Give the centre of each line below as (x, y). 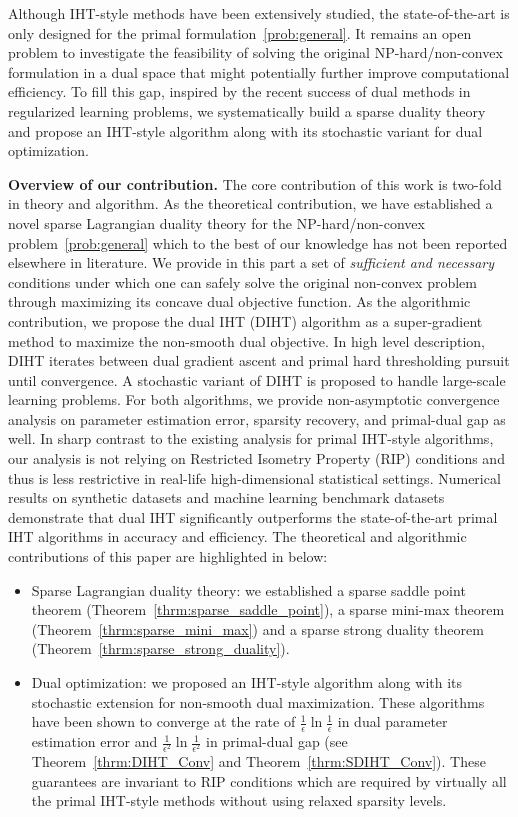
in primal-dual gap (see (277, 741)
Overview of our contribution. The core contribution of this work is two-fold (255, 183)
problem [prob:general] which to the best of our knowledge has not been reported (258, 242)
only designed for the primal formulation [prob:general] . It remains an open (240, 32)
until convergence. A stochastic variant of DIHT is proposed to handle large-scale (257, 379)
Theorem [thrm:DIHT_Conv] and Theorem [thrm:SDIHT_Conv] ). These (258, 761)
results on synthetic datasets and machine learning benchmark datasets (226, 497)
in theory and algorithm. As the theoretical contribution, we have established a (250, 203)
